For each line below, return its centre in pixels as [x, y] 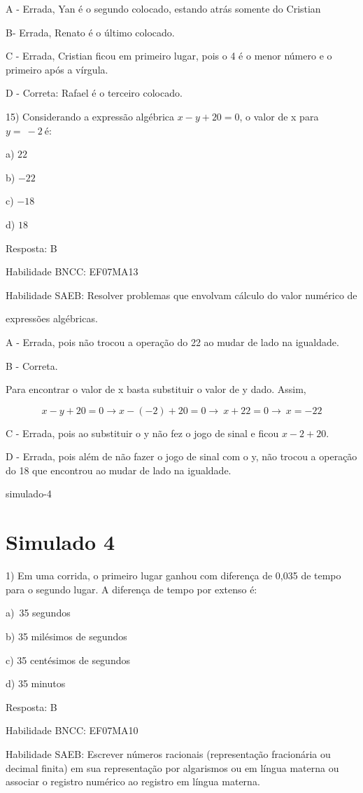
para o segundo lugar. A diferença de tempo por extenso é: [131, 589]
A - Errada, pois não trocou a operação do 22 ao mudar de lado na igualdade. [172, 342]
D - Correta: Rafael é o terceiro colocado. [94, 93]
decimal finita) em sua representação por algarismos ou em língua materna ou [172, 767]
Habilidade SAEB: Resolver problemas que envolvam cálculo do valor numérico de [181, 295]
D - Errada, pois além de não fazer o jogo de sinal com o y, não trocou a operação [181, 456]
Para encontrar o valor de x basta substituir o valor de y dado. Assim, [156, 389]
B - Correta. [32, 365]
